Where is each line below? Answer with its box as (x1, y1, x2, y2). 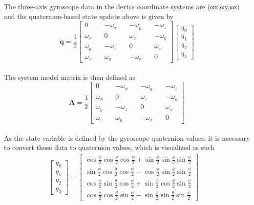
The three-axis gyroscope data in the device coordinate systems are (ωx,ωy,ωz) (4, 1, 240, 11)
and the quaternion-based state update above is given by (4, 11, 174, 21)
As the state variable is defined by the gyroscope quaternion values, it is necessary (4, 132, 250, 143)
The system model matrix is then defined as (4, 72, 136, 82)
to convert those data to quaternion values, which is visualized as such (4, 142, 214, 152)
